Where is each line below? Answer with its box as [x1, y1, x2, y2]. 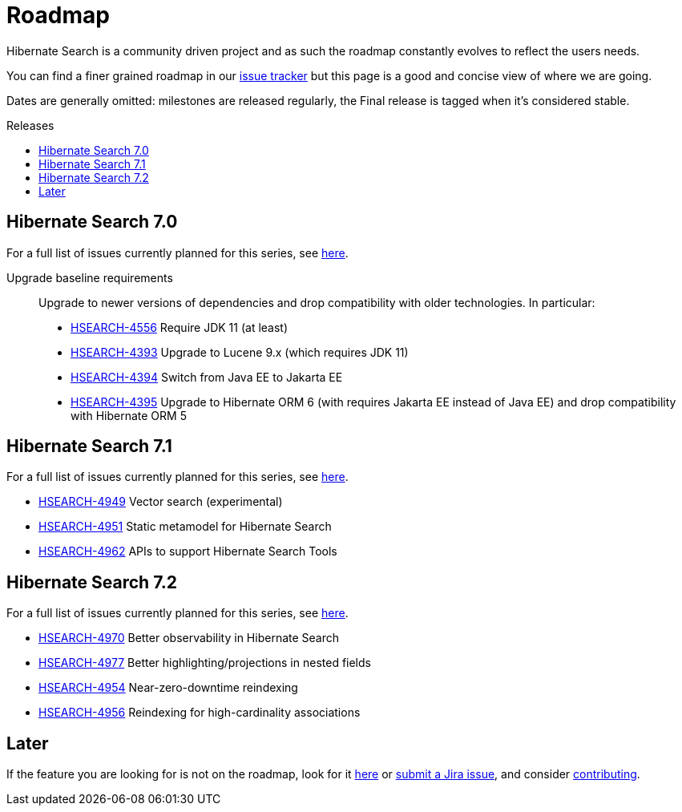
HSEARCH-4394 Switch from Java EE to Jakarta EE [71, 370, 343, 384]
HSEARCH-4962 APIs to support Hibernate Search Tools [38, 544, 337, 559]
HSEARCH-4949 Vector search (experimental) [38, 495, 283, 509]
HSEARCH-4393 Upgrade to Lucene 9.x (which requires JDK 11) [71, 345, 409, 359]
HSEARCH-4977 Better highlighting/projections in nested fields [38, 656, 371, 670]
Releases [6, 118, 54, 132]
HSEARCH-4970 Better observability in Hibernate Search [38, 631, 340, 645]
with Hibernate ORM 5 [71, 408, 187, 422]
